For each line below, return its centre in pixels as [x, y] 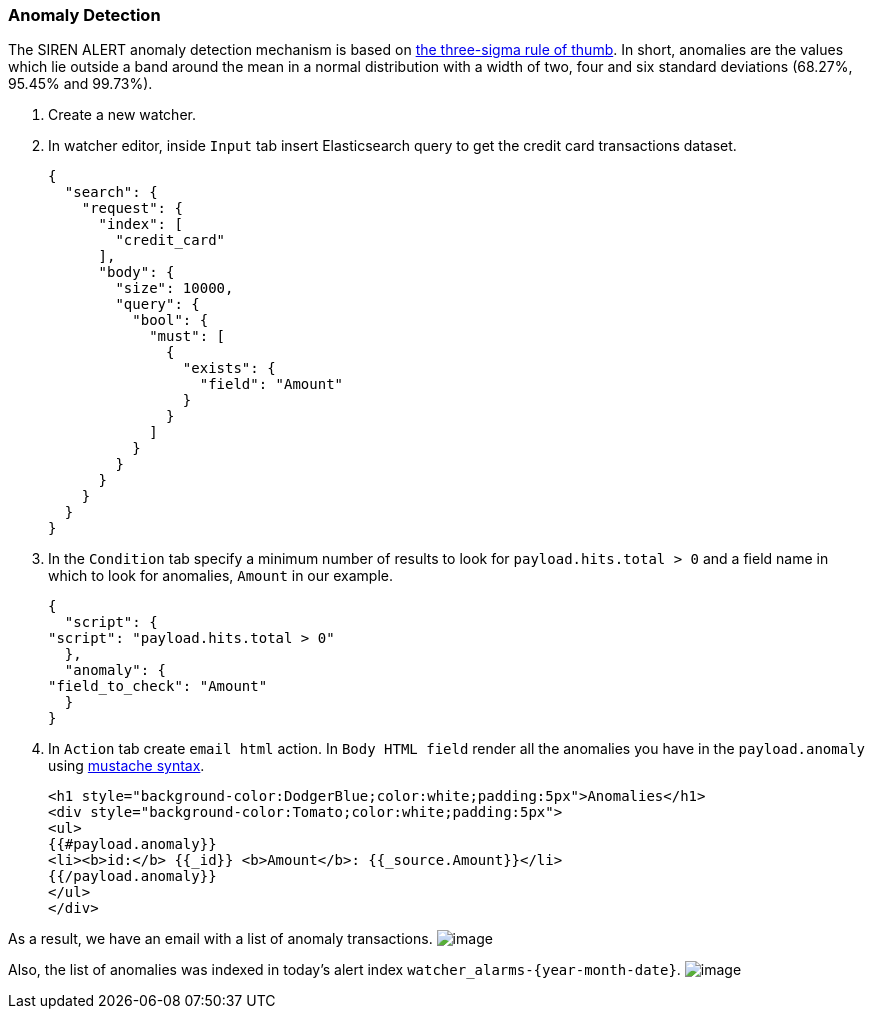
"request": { [132, 208]
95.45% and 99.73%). [80, 84]
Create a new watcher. [122, 115]
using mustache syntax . [126, 766]
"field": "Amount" [271, 384]
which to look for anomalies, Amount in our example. [221, 576]
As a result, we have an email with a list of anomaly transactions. [220, 939]
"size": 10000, [174, 288]
